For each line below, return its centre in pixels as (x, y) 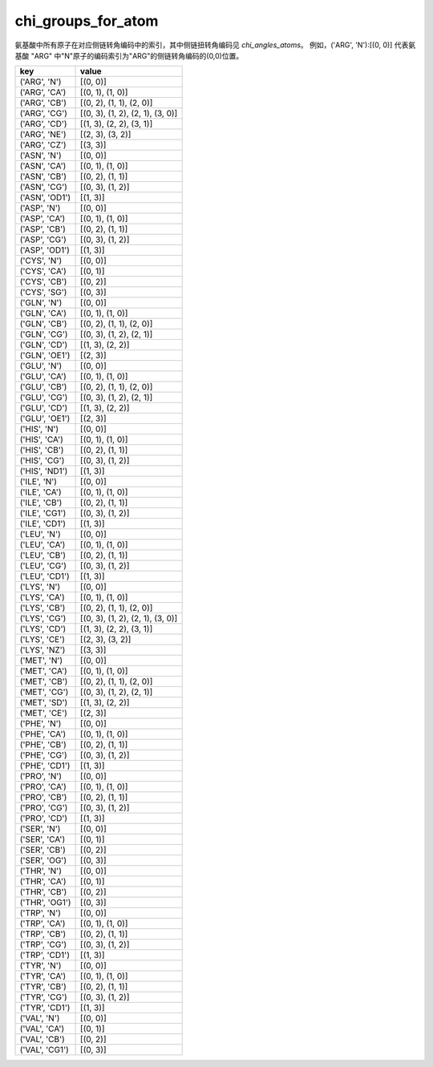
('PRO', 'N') (41, 776)
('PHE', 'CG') (43, 755)
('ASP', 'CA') (42, 219)
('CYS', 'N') (41, 261)
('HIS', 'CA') (41, 439)
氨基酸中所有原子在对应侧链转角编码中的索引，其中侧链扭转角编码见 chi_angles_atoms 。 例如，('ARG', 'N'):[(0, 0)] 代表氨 (215, 45)
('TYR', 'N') (40, 966)
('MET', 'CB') (44, 681)
